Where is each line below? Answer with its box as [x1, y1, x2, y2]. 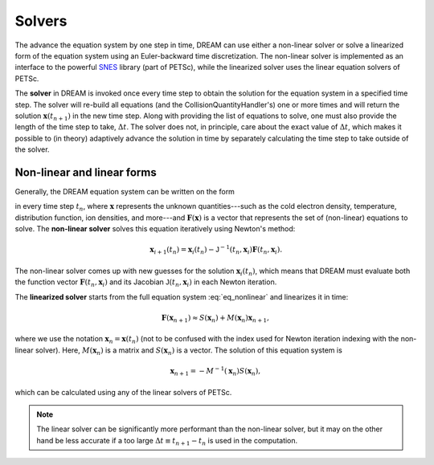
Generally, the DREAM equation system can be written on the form [14, 186, 235, 196]
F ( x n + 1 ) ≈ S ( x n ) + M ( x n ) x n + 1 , [161, 313, 269, 324]
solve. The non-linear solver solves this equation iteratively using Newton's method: [14, 224, 296, 234]
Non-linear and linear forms [14, 165, 157, 179]
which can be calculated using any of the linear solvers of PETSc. [14, 387, 232, 397]
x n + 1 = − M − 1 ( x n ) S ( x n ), [170, 365, 261, 377]
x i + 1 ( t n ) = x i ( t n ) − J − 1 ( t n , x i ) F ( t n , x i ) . [149, 243, 283, 256]
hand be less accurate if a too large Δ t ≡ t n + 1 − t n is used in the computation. [36, 435, 298, 447]
